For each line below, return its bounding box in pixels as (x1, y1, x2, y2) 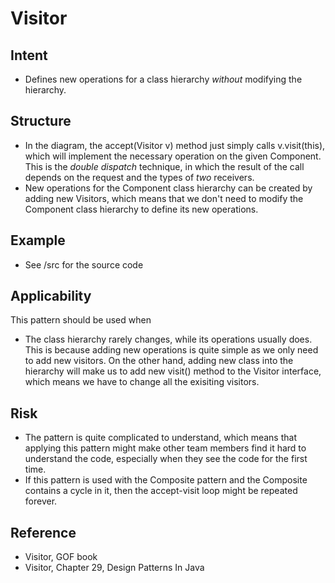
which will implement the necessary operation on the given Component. (24, 150, 322, 162)
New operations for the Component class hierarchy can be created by (24, 182, 313, 194)
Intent (10, 47, 48, 64)
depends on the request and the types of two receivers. (24, 171, 255, 183)
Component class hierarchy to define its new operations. (24, 203, 259, 215)
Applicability (10, 288, 92, 305)
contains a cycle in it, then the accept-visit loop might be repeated (24, 485, 298, 497)
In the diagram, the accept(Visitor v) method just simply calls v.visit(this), (24, 139, 326, 151)
